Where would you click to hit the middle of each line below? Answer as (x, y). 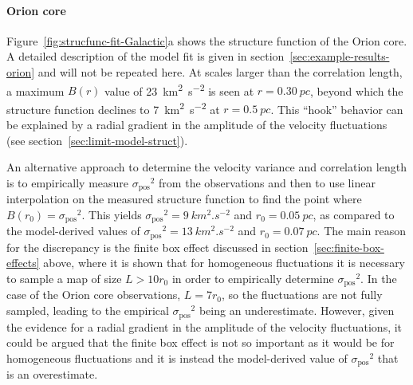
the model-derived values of (73, 231)
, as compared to (354, 214)
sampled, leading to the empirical (88, 310)
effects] (23, 263)
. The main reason (361, 231)
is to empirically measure (68, 182)
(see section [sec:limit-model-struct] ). (97, 140)
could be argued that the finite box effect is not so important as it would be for (201, 342)
